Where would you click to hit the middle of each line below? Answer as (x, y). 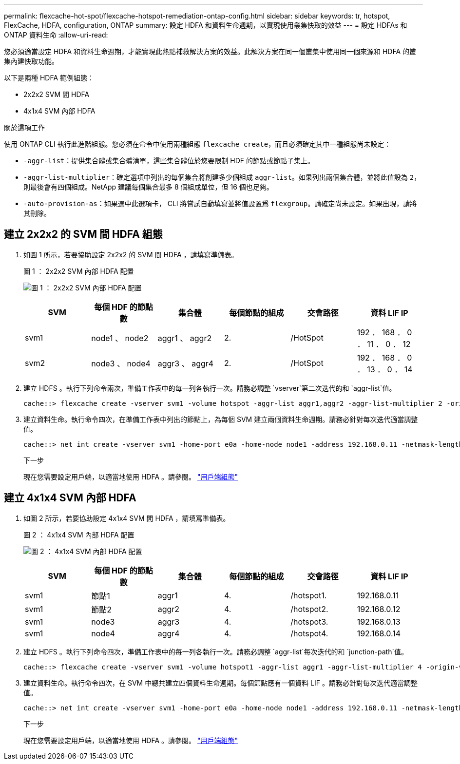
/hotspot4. (309, 633)
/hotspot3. (309, 621)
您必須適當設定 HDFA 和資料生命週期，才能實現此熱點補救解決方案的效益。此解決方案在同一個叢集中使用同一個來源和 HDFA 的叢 (210, 51)
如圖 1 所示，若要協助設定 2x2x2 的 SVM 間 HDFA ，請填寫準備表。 (131, 254)
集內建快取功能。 (31, 61)
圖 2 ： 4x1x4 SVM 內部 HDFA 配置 (79, 535)
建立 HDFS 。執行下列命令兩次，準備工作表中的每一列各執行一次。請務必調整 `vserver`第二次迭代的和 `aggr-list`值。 (210, 388)
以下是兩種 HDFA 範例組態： (49, 78)
